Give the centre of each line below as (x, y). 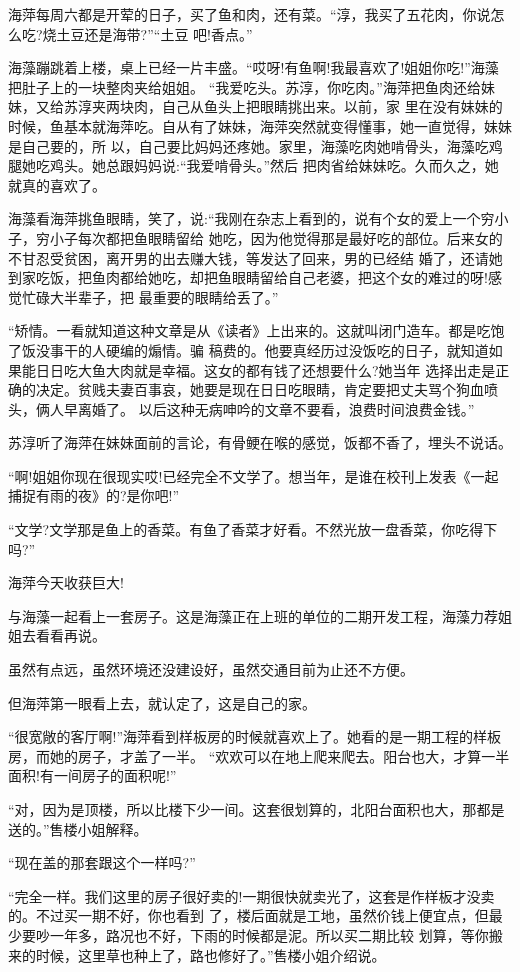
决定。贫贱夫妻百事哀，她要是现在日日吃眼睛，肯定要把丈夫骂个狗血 (259, 389)
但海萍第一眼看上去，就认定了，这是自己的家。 (162, 702)
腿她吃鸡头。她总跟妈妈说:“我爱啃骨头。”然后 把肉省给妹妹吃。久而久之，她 (253, 165)
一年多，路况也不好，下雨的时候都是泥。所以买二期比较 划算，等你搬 (276, 934)
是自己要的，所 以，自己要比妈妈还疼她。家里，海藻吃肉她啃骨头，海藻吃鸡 (255, 145)
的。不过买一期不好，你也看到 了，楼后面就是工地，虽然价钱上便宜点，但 (248, 915)
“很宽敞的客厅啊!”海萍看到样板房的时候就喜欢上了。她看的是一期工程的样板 (255, 736)
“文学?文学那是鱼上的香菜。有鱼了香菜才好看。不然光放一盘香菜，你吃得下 (253, 529)
